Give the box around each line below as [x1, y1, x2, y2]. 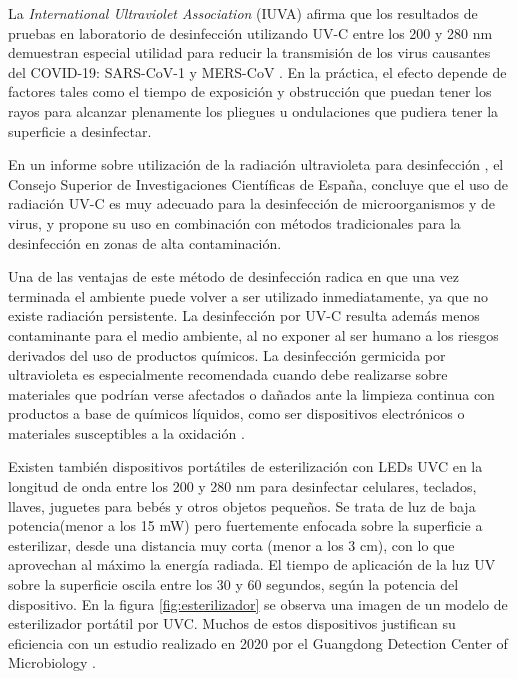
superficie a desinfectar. [8, 120, 152, 141]
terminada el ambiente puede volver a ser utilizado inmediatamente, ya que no [8, 285, 489, 306]
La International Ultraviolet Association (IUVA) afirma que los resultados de [8, 3, 478, 23]
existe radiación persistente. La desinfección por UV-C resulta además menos [8, 305, 480, 326]
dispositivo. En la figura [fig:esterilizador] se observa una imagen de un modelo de [8, 593, 508, 614]
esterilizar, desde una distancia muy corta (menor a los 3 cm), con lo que [8, 534, 455, 555]
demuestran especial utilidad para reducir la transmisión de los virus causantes [8, 42, 491, 63]
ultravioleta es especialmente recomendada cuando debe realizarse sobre [8, 364, 448, 385]
